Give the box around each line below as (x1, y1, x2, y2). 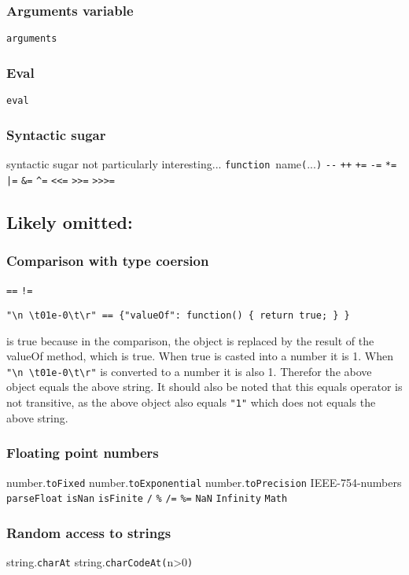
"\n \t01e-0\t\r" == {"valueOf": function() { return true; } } (6, 309, 350, 321)
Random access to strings (6, 522, 171, 542)
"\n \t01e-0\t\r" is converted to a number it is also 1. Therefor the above (6, 363, 372, 379)
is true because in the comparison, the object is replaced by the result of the (6, 332, 374, 348)
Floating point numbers (6, 443, 159, 463)
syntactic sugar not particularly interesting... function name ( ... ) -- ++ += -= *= (6, 155, 397, 171)
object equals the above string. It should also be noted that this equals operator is (6, 378, 403, 395)
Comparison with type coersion (6, 250, 209, 270)
